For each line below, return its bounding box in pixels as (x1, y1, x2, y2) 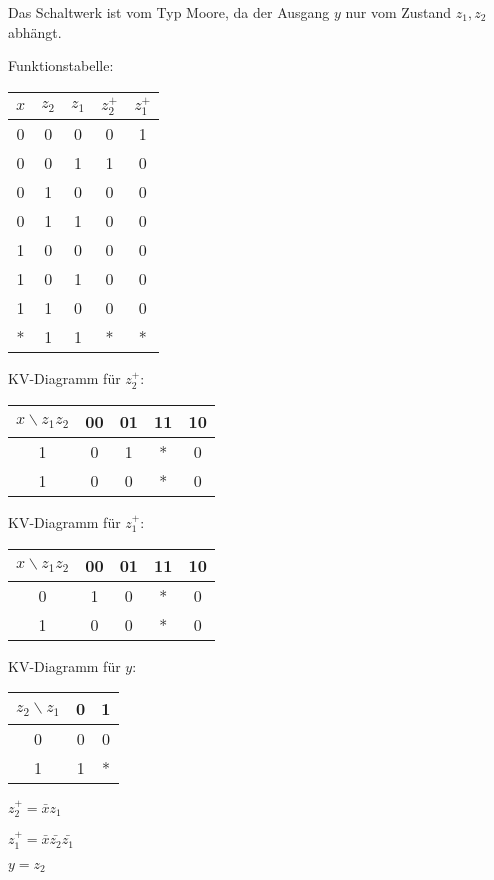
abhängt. (8, 21, 62, 42)
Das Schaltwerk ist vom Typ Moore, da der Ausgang (8, 2, 330, 22)
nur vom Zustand (345, 2, 452, 22)
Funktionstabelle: (8, 55, 114, 76)
